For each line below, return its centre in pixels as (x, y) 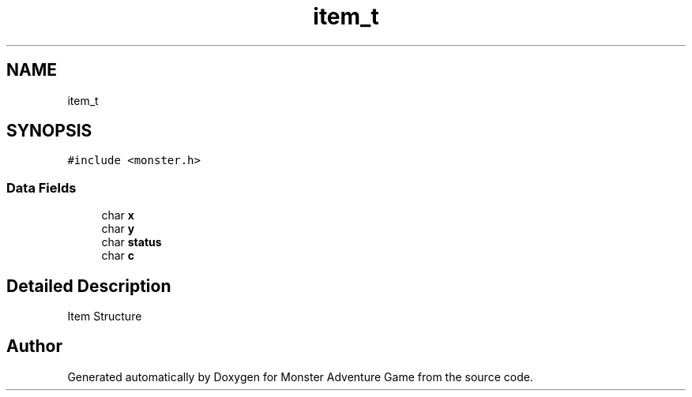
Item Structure (105, 316)
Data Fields (41, 187)
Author (34, 346)
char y (118, 229)
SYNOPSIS (49, 131)
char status (132, 242)
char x (118, 215)
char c (118, 256)
